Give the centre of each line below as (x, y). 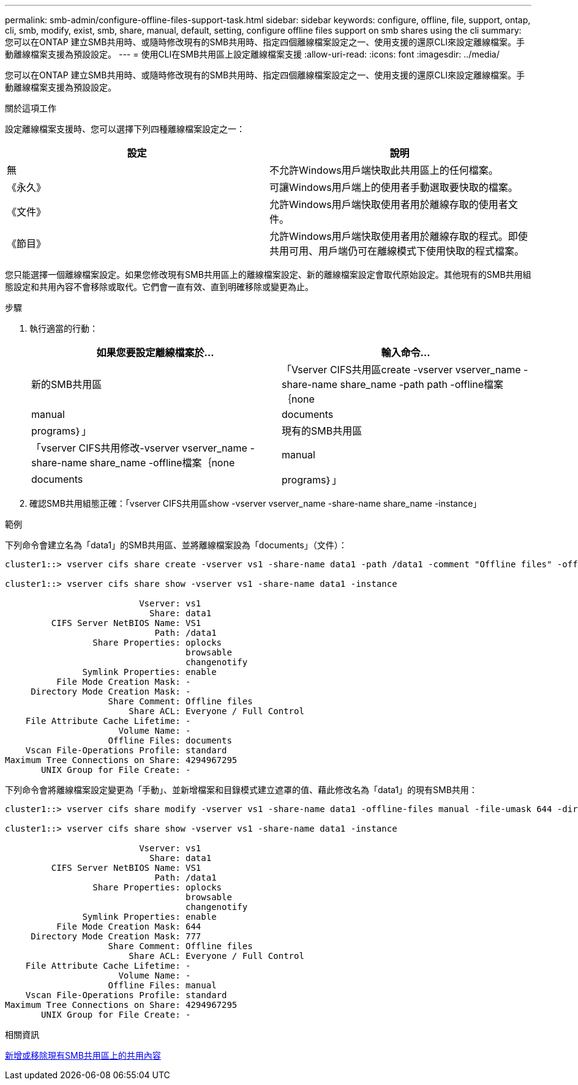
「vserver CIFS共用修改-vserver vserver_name (139, 448)
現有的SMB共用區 (322, 431)
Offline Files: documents (170, 740)
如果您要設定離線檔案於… (155, 352)
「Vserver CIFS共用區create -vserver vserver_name (401, 370)
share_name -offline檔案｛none (162, 463)
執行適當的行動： (64, 328)
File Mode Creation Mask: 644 (129, 927)
